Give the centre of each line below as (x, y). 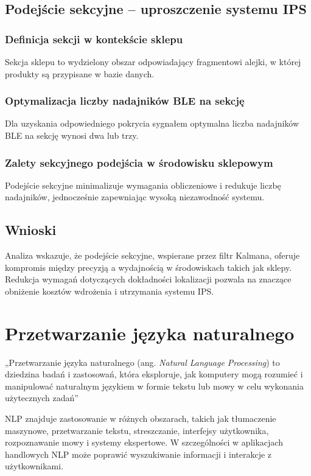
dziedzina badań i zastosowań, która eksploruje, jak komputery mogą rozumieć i (154, 374)
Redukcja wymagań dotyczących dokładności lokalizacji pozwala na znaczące (148, 279)
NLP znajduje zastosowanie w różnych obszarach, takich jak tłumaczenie (141, 418)
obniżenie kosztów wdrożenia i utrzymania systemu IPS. (110, 291)
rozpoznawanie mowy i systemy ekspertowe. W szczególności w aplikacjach (144, 442)
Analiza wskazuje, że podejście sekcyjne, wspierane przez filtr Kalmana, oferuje (152, 255)
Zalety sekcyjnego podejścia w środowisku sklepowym (139, 162)
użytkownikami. (34, 466)
